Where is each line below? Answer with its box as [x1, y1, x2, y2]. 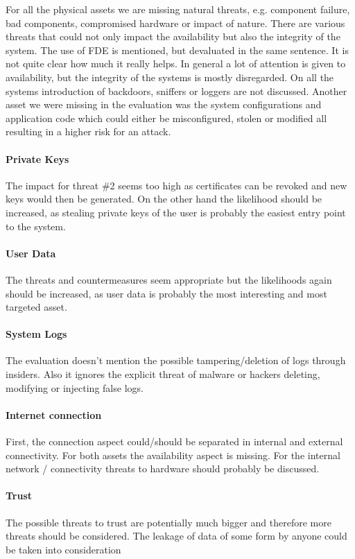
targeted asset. [6, 300, 67, 314]
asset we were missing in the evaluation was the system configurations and [6, 97, 322, 112]
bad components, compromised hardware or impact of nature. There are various [6, 15, 345, 30]
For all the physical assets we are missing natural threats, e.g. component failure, [6, 2, 350, 16]
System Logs [6, 327, 67, 341]
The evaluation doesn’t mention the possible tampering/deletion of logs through [6, 353, 346, 368]
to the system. [6, 218, 66, 233]
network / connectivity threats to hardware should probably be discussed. [6, 461, 320, 476]
